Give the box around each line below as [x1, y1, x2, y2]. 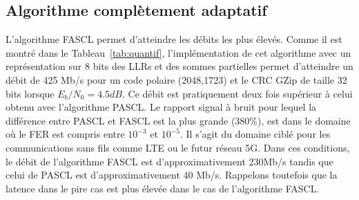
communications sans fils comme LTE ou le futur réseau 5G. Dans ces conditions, [6, 140, 350, 154]
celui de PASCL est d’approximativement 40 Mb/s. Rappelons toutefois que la [6, 167, 338, 182]
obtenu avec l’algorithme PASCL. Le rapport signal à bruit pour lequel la [6, 100, 317, 114]
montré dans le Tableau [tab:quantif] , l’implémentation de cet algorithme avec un [6, 45, 351, 60]
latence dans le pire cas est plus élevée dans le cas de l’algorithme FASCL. [6, 181, 320, 195]
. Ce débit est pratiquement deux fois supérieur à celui [122, 86, 353, 100]
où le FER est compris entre [6, 127, 125, 141]
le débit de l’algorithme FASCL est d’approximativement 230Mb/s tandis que [6, 154, 333, 168]
